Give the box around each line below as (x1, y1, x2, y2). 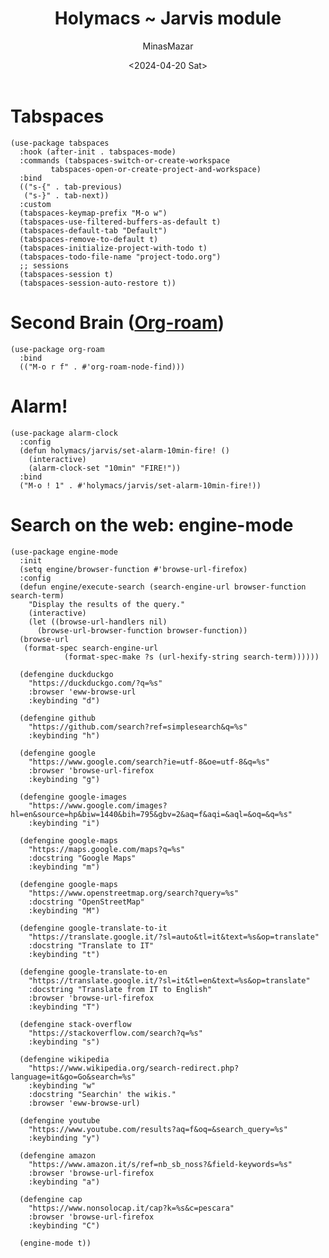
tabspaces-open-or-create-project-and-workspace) (50, 164, 262, 174)
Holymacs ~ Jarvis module (54, 7, 282, 30)
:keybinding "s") (28, 1037, 101, 1047)
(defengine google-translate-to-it (19, 923, 168, 933)
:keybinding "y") (28, 1133, 101, 1143)
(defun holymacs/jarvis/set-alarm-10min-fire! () (19, 445, 230, 456)
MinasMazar (142, 40, 194, 52)
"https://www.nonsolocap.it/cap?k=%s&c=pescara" (28, 1203, 235, 1213)
